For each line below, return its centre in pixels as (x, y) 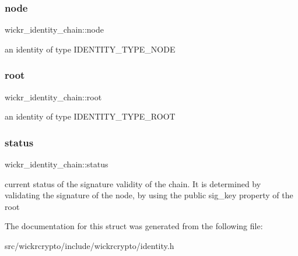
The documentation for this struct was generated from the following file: (134, 226)
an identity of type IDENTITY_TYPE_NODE (90, 49)
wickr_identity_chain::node (55, 29)
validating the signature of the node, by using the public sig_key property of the (149, 195)
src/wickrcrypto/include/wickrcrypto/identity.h (90, 246)
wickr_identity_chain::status (57, 164)
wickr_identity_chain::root (53, 97)
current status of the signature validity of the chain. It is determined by (133, 183)
